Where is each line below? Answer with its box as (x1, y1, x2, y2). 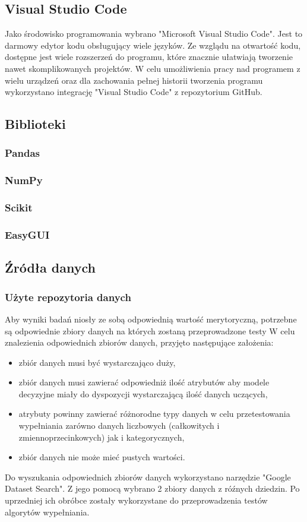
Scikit (5, 200, 33, 215)
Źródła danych (5, 258, 96, 277)
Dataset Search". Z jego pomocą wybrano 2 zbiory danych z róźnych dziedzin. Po (5, 482, 300, 495)
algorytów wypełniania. (5, 505, 90, 518)
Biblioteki (5, 115, 66, 133)
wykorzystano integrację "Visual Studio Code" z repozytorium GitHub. (5, 86, 262, 98)
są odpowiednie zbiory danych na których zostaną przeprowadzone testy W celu (5, 324, 295, 337)
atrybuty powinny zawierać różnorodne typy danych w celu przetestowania (18, 407, 290, 420)
